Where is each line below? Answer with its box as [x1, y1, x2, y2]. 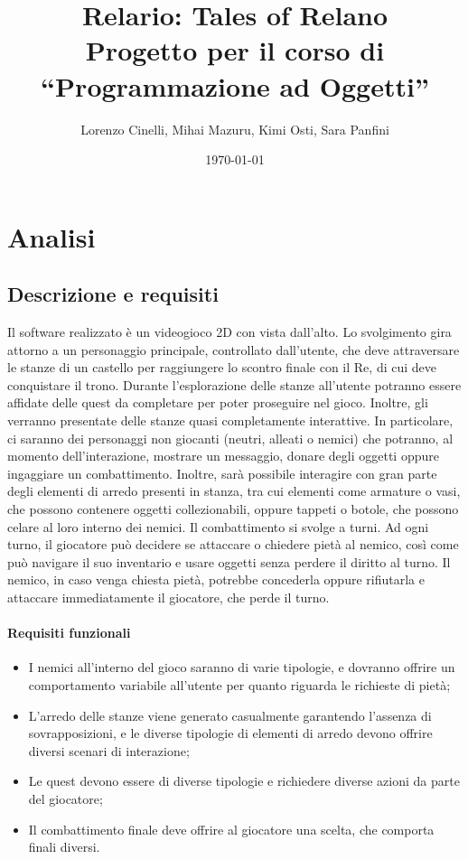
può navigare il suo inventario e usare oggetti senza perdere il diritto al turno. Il [7, 552, 451, 571]
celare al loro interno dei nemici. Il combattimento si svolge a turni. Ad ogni [7, 517, 429, 536]
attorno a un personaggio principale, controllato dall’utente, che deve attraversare [7, 340, 460, 359]
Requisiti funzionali [7, 623, 131, 642]
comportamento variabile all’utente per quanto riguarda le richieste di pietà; [28, 675, 451, 694]
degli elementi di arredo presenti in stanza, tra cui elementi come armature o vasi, [7, 481, 461, 500]
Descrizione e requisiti [7, 280, 219, 308]
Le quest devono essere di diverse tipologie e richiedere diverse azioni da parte [28, 771, 460, 790]
